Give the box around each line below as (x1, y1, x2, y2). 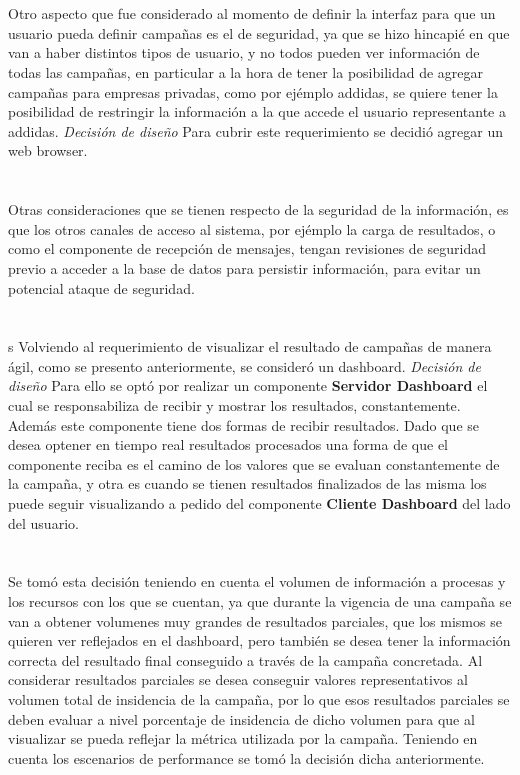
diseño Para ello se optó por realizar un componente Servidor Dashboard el (8, 375, 488, 396)
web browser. (8, 140, 88, 161)
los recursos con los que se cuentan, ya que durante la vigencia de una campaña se (8, 591, 512, 611)
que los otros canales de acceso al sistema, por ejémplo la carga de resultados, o (8, 218, 496, 239)
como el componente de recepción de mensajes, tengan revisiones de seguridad (8, 238, 487, 259)
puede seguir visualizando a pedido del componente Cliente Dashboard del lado (8, 493, 511, 514)
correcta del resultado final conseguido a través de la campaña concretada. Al (8, 649, 483, 670)
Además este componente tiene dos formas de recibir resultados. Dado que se (8, 414, 479, 435)
